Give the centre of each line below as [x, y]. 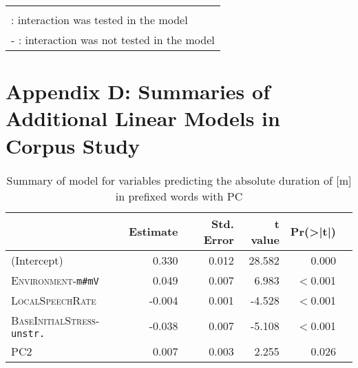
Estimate [154, 231]
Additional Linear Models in [143, 118]
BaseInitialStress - [55, 320]
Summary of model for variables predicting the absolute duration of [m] [179, 180]
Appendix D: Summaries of [138, 91]
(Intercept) [37, 260]
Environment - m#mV [55, 280]
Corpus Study [73, 145]
